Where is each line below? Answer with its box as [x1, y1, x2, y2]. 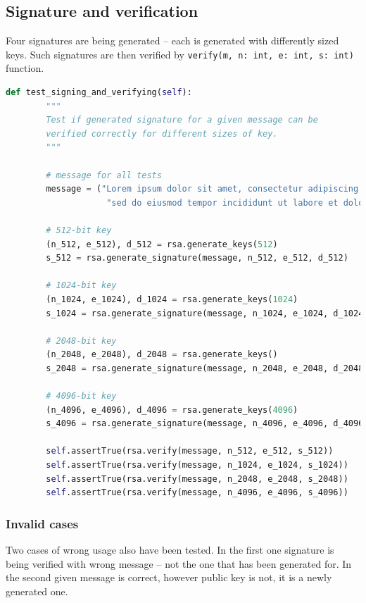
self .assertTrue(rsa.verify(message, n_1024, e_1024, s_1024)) [46, 460, 348, 471]
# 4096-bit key [46, 391, 117, 402]
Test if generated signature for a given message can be [46, 115, 318, 125]
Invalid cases [6, 514, 79, 532]
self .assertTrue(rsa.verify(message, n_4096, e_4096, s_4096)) [46, 487, 348, 498]
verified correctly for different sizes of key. [46, 128, 278, 139]
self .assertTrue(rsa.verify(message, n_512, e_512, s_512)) [46, 446, 334, 456]
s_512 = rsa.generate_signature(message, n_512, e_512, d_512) [46, 253, 348, 263]
